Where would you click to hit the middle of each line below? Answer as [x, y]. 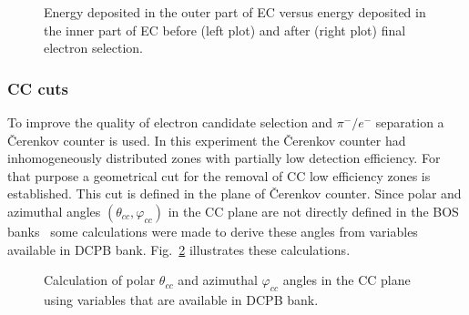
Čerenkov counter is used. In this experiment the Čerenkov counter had [207, 140]
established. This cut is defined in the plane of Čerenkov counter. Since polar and [234, 193]
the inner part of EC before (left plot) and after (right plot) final [225, 30]
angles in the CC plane [347, 280]
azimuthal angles [54, 211]
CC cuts [38, 88]
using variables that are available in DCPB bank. [181, 299]
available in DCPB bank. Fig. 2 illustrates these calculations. [179, 249]
